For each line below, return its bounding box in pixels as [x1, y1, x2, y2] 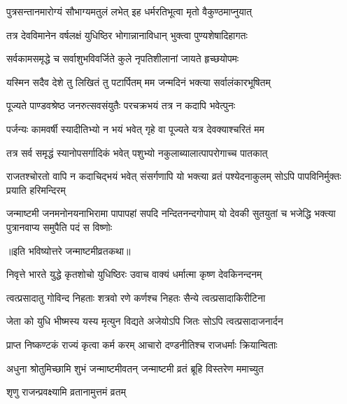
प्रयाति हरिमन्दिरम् [6, 182, 66, 197]
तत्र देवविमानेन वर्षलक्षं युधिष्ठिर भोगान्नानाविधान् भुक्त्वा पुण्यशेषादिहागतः [6, 27, 248, 42]
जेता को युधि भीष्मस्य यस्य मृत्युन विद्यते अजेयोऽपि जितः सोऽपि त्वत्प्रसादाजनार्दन [6, 314, 283, 328]
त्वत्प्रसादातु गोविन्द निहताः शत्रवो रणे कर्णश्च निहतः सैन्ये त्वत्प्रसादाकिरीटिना [6, 290, 266, 305]
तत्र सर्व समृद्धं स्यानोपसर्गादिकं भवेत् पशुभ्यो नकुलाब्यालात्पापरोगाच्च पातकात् [6, 145, 268, 160]
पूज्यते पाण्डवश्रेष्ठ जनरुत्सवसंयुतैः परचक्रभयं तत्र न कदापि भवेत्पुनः [6, 98, 236, 113]
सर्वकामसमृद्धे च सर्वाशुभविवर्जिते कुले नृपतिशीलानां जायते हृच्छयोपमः [6, 51, 239, 66]
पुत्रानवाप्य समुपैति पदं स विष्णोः [6, 219, 113, 234]
